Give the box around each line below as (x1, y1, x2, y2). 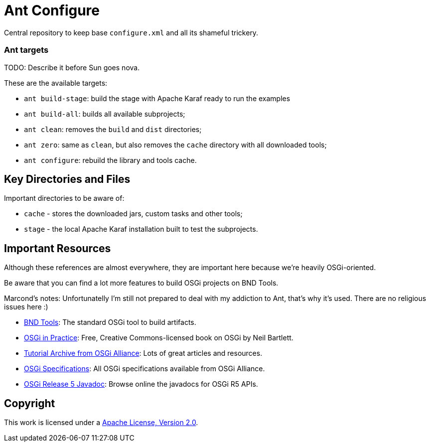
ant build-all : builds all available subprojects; (24, 109, 185, 118)
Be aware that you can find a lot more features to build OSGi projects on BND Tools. (4, 279, 279, 288)
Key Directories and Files (4, 172, 131, 185)
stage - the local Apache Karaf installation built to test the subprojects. (24, 225, 258, 234)
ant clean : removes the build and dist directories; (24, 125, 202, 134)
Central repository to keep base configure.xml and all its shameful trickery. (4, 28, 259, 37)
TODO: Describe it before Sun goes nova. (4, 63, 140, 72)
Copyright (4, 397, 55, 410)
